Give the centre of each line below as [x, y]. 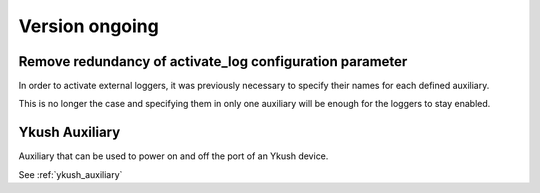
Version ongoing [88, 26]
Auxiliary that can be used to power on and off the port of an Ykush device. [173, 156]
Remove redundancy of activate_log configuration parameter [213, 61]
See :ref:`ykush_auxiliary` [70, 174]
